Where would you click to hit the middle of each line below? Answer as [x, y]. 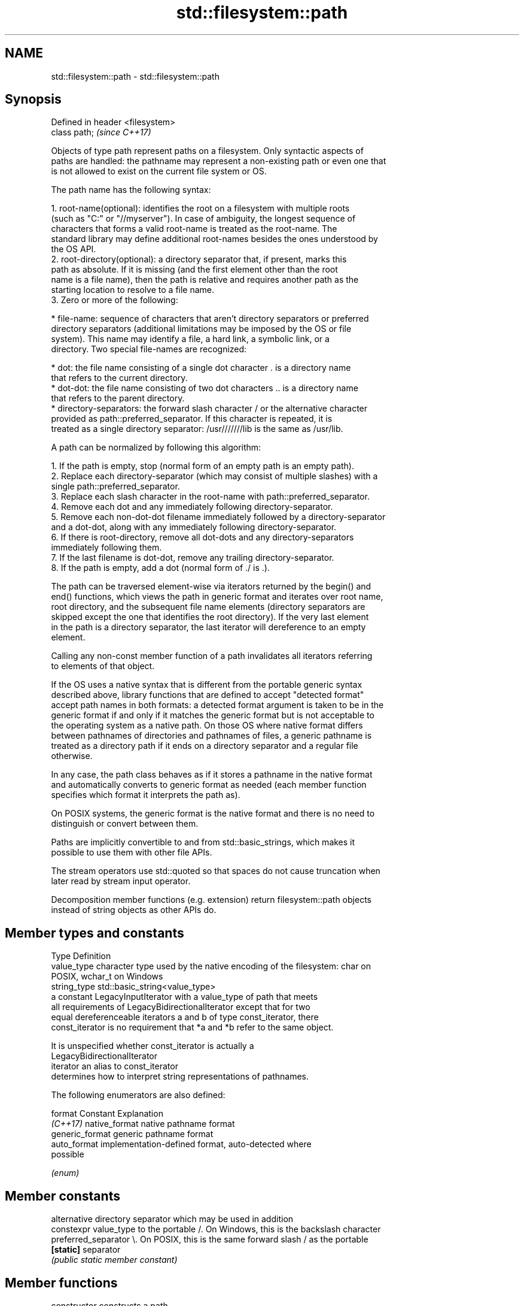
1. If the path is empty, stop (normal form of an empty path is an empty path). [202, 466]
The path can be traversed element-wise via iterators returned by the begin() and [211, 587]
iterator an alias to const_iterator [115, 1066]
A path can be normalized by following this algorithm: [156, 448]
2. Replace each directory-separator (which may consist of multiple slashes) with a [214, 476]
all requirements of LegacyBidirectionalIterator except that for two [181, 1007]
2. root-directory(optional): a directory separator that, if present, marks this [199, 259]
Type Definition [81, 956]
